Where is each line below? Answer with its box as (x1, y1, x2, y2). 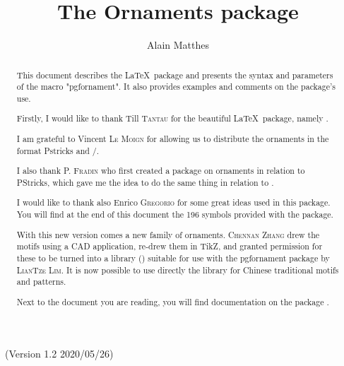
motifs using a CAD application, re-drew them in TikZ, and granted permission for (16, 240, 323, 252)
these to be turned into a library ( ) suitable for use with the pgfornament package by (16, 252, 330, 264)
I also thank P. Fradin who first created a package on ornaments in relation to (16, 165, 305, 177)
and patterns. (16, 276, 66, 288)
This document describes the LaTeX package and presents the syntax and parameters (16, 69, 333, 81)
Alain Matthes (147, 37, 209, 52)
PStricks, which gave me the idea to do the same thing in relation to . (16, 176, 274, 188)
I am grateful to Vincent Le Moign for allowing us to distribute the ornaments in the (16, 132, 329, 144)
